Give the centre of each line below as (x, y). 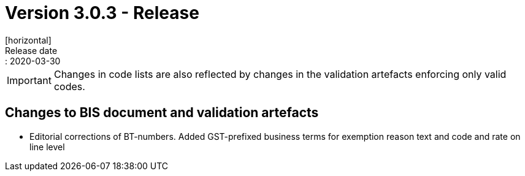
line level (47, 147)
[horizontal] (28, 40)
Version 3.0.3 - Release (102, 13)
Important (29, 80)
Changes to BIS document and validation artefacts (162, 113)
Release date (31, 50)
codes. (69, 86)
